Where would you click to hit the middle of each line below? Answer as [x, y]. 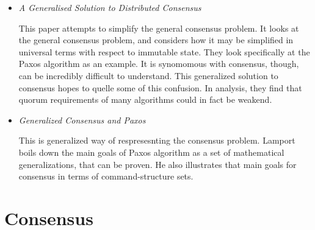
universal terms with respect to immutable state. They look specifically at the [164, 51]
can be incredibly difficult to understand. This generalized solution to [148, 75]
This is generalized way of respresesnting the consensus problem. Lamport [157, 140]
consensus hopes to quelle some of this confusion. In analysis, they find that [160, 87]
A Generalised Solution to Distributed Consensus [110, 7]
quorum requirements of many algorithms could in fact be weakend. [145, 99]
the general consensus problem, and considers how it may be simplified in [156, 40]
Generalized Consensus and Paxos [82, 120]
